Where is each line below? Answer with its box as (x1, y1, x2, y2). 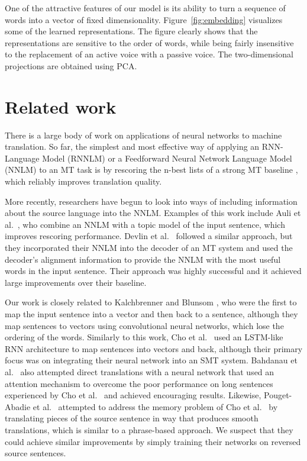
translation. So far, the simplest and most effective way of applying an (5, 140, 260, 153)
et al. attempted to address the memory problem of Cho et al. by (33, 400, 278, 412)
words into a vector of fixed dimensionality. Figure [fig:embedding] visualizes (5, 13, 283, 25)
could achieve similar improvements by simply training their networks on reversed (5, 435, 301, 447)
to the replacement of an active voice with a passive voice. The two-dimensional (5, 48, 293, 60)
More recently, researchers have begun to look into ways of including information (5, 195, 298, 207)
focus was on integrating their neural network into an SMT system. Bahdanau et (5, 354, 298, 366)
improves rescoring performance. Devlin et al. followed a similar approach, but (5, 230, 293, 242)
